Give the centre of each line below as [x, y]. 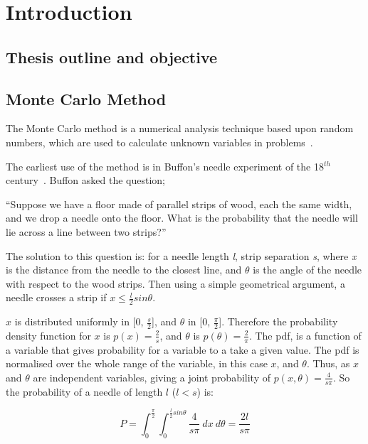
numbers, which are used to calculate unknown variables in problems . [159, 142]
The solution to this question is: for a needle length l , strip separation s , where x [181, 255]
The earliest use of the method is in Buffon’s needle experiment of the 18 [165, 166]
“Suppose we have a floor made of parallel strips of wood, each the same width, [179, 204]
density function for [48, 335]
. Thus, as [328, 363]
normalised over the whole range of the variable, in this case [137, 363]
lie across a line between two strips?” [86, 231]
